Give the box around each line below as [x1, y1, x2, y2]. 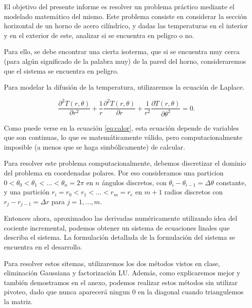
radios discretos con [164, 187, 223, 197]
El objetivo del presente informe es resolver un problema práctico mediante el [4, 1, 234, 11]
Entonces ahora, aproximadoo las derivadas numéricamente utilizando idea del [4, 213, 237, 223]
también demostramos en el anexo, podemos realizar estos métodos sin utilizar [4, 277, 238, 287]
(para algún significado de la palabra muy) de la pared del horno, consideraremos [4, 56, 246, 66]
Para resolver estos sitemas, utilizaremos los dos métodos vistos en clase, [4, 258, 220, 268]
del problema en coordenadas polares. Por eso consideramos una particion [4, 168, 224, 178]
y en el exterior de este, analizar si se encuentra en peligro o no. [4, 30, 194, 40]
